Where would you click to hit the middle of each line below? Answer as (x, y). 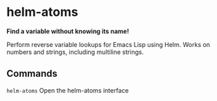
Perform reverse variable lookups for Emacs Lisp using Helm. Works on (108, 44)
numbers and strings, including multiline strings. (75, 52)
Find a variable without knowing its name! (68, 31)
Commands (32, 74)
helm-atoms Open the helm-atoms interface (68, 90)
